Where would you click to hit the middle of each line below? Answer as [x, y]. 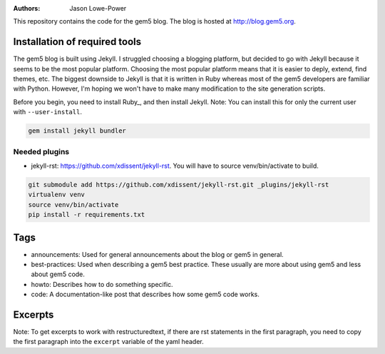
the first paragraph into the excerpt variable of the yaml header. [108, 342]
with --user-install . [47, 112]
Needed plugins [41, 151]
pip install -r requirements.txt [87, 215]
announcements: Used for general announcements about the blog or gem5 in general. [158, 254]
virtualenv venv [57, 195]
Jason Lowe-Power [98, 8]
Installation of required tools [77, 42]
